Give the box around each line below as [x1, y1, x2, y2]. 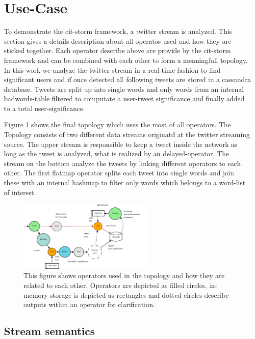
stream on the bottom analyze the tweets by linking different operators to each [4, 158, 241, 168]
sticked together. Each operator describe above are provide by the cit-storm [4, 45, 231, 56]
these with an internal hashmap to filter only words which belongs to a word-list [4, 177, 246, 188]
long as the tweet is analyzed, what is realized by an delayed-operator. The [4, 148, 229, 159]
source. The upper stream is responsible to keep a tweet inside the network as [4, 139, 237, 149]
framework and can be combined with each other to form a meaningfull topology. [4, 55, 248, 65]
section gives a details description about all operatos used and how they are [4, 35, 231, 46]
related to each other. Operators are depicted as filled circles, [24, 280, 207, 290]
